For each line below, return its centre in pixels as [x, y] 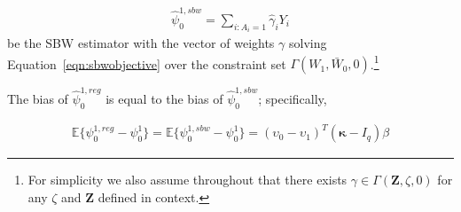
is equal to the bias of [164, 99]
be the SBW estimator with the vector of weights [141, 43]
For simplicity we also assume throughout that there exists [188, 180]
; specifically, [293, 99]
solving [308, 43]
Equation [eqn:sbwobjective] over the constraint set [147, 63]
